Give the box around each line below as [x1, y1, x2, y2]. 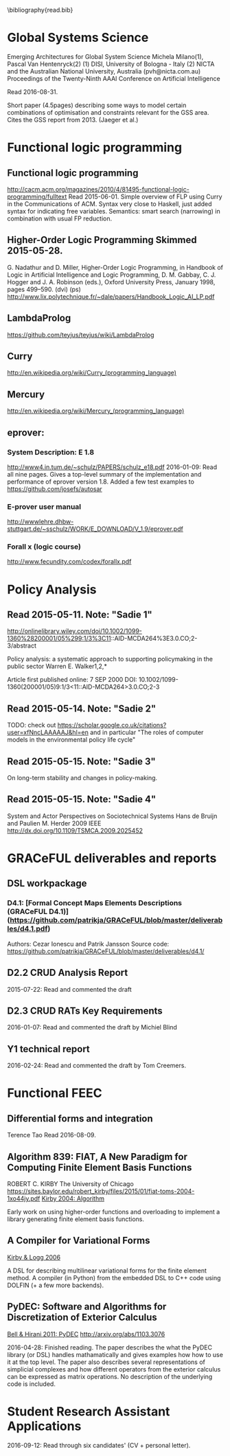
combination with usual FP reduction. [7, 214, 112, 223]
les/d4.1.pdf [7, 924, 48, 933]
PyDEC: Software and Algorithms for [7, 1301, 167, 1312]
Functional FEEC [7, 1085, 102, 1101]
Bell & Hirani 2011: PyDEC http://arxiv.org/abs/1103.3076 [7, 1330, 165, 1338]
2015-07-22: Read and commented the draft [7, 985, 132, 993]
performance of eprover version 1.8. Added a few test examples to [7, 477, 194, 486]
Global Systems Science [7, 30, 149, 45]
